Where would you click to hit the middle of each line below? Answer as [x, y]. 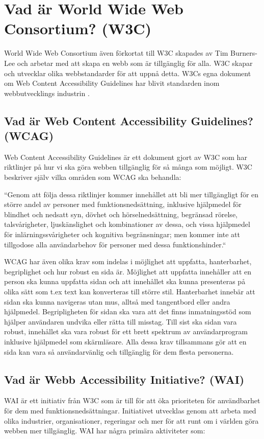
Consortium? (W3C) [78, 28]
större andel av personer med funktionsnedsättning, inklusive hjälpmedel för [123, 204]
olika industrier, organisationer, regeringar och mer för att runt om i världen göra [131, 420]
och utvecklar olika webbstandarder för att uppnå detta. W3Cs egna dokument [128, 73]
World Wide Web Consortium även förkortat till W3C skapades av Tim [116, 53]
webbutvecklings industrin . [47, 93]
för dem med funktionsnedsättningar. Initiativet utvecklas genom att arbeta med [130, 410]
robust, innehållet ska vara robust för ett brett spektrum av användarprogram [126, 331]
